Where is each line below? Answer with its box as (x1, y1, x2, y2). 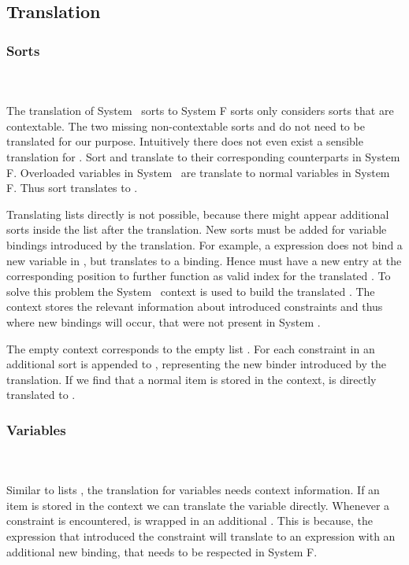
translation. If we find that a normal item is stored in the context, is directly (6, 371, 377, 387)
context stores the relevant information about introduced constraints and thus (6, 298, 383, 315)
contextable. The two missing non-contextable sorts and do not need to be (6, 117, 365, 134)
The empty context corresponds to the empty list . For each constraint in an (6, 340, 375, 356)
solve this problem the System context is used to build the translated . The (6, 282, 375, 299)
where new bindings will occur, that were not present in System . (6, 313, 321, 330)
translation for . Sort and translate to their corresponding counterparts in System (6, 148, 400, 164)
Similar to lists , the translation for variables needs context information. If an (6, 482, 380, 498)
